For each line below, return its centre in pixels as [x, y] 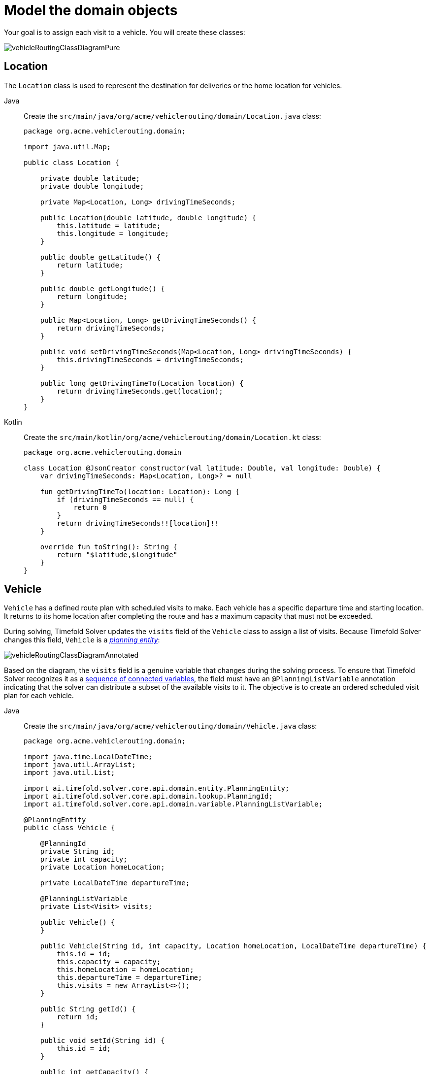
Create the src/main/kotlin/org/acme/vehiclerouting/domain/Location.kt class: [172, 437]
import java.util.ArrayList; [80, 765]
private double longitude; [92, 186]
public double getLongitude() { [102, 288]
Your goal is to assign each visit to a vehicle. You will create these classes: [125, 32]
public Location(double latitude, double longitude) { [148, 218]
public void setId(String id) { [102, 1041]
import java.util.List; [69, 773]
